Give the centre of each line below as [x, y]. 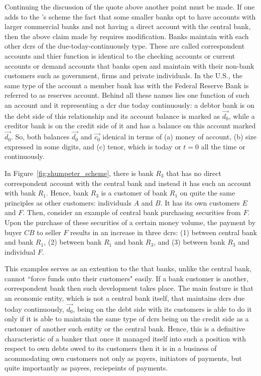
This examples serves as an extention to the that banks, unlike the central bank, [128, 268]
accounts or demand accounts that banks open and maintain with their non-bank [129, 65]
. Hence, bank [67, 193]
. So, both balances [40, 137]
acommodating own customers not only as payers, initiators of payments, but [123, 358]
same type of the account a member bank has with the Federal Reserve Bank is [127, 85]
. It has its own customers [200, 202]
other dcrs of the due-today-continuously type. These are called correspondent [125, 46]
